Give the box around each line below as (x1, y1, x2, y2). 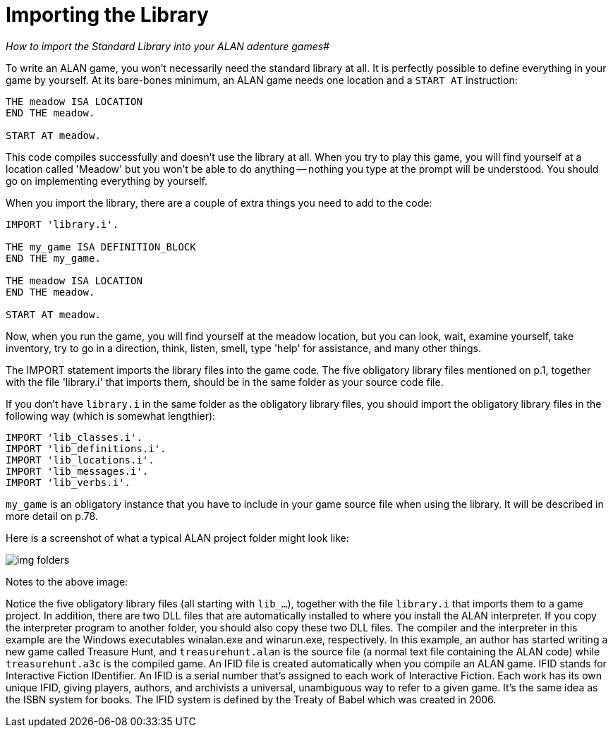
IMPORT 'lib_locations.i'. (6, 454, 154, 466)
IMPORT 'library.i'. (6, 218, 119, 230)
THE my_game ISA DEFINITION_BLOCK (6, 241, 196, 253)
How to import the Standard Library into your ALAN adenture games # (6, 40, 330, 52)
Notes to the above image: (6, 575, 128, 588)
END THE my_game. (6, 252, 101, 264)
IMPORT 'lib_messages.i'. (6, 465, 149, 477)
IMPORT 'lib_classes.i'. (6, 431, 142, 443)
